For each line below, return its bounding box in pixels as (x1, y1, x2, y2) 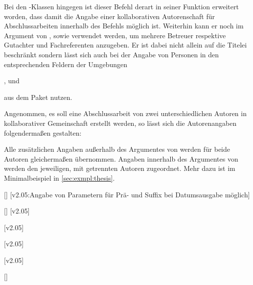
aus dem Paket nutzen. (4, 92, 72, 102)
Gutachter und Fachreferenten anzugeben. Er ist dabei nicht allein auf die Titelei (4, 40, 247, 50)
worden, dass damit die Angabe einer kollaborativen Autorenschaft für (4, 11, 215, 21)
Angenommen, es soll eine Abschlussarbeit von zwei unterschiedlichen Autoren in (4, 108, 247, 119)
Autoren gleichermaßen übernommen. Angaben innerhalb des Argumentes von (4, 153, 238, 164)
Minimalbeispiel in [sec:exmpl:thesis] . (4, 172, 115, 183)
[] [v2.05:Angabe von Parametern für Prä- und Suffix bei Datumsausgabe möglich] (4, 189, 250, 199)
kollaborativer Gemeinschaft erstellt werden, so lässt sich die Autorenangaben (4, 118, 237, 128)
